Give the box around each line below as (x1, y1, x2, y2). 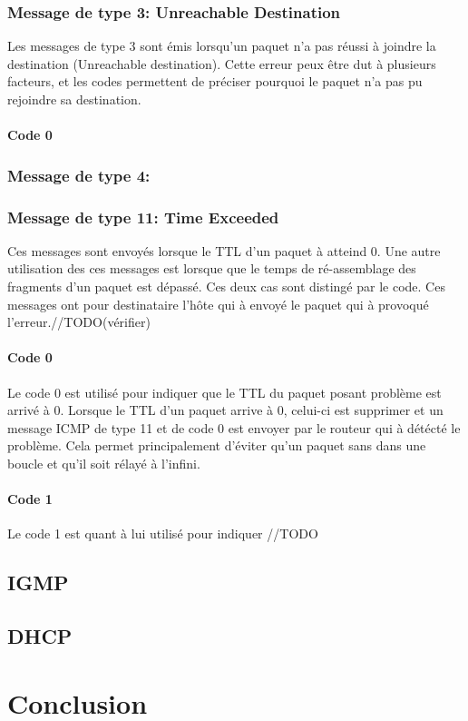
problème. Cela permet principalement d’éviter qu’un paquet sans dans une (7, 436, 426, 455)
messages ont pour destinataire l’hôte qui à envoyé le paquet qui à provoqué (7, 294, 429, 313)
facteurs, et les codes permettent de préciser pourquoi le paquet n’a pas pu (7, 72, 423, 91)
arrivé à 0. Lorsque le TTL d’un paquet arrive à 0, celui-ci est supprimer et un (7, 400, 444, 420)
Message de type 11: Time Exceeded (7, 205, 279, 228)
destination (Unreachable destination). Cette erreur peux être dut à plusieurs (7, 54, 436, 73)
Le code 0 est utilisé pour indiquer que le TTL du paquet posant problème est (7, 382, 442, 401)
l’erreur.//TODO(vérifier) (7, 312, 151, 331)
